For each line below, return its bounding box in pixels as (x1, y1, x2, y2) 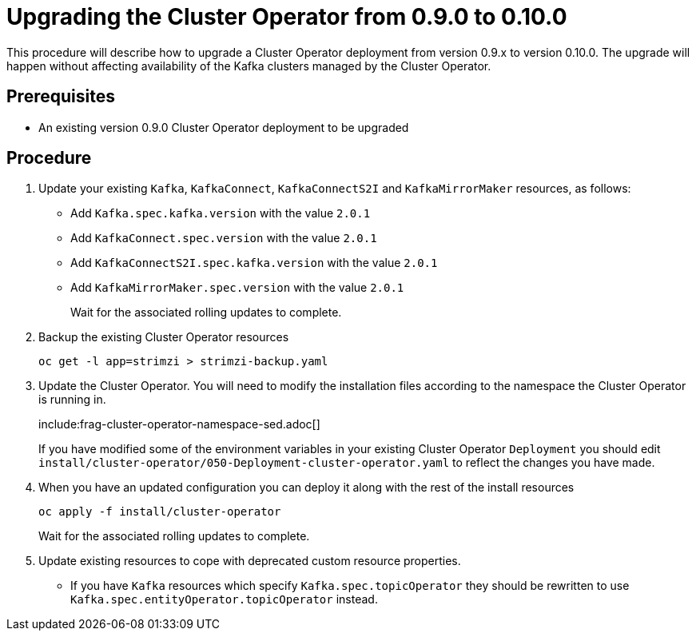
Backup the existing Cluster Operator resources (38, 330, 289, 344)
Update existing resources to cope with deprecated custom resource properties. (38, 554, 461, 568)
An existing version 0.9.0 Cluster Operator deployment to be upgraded (38, 120, 409, 134)
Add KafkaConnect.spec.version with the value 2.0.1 (70, 231, 377, 245)
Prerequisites (6, 86, 115, 107)
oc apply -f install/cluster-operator (38, 505, 281, 519)
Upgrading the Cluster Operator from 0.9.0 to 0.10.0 (6, 3, 567, 30)
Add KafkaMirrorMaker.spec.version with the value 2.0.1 (70, 281, 404, 295)
